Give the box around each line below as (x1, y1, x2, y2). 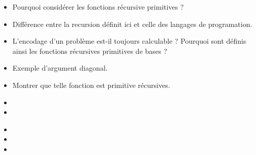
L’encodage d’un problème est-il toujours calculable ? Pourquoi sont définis (12, 36, 246, 46)
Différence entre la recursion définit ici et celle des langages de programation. (12, 18, 252, 29)
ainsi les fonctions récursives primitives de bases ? (12, 45, 167, 56)
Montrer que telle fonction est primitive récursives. (12, 79, 170, 90)
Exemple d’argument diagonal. (12, 63, 108, 73)
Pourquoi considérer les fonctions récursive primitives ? (12, 2, 184, 12)
